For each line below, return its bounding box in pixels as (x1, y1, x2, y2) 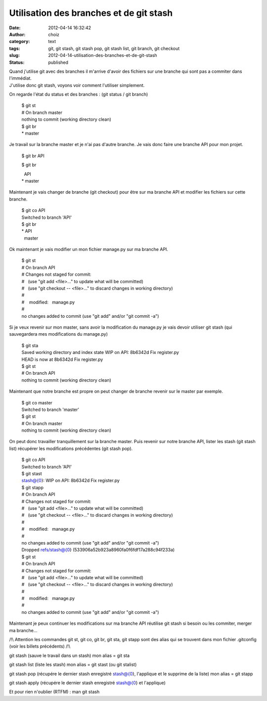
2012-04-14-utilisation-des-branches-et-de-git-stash (48, 52, 158, 58)
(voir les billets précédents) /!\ (9, 644, 71, 650)
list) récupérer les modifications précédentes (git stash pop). (9, 446, 133, 451)
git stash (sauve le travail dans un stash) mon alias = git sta (9, 652, 130, 658)
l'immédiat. (9, 75, 32, 81)
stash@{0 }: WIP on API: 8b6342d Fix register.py (21, 478, 120, 484)
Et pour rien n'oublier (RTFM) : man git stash (9, 689, 100, 695)
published (48, 59, 69, 65)
